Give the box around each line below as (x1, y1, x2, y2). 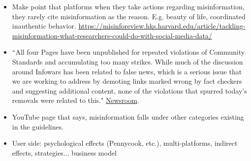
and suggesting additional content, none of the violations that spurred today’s (12, 85, 247, 96)
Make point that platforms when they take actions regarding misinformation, (12, 1, 245, 11)
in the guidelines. (12, 121, 64, 131)
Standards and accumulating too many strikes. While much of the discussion (12, 56, 243, 66)
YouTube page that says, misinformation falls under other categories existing (12, 111, 244, 122)
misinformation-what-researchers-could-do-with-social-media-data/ (12, 30, 212, 40)
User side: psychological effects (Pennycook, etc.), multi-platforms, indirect (12, 138, 238, 148)
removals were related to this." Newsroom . (12, 95, 139, 105)
